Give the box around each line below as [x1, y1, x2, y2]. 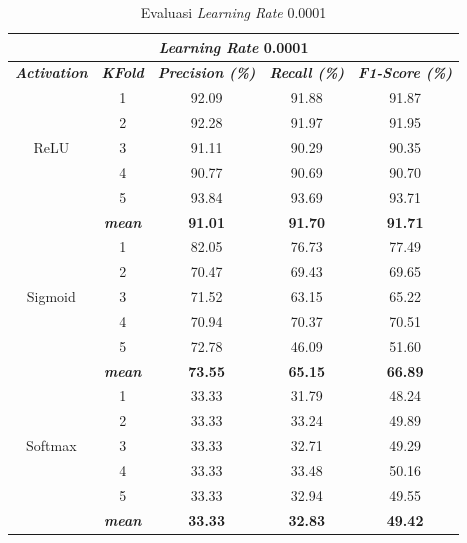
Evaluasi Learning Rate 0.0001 [140, 2, 327, 22]
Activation [15, 62, 88, 83]
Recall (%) [269, 62, 345, 83]
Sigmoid [26, 286, 76, 307]
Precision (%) [157, 62, 256, 83]
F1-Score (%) [358, 62, 453, 83]
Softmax [26, 435, 77, 456]
